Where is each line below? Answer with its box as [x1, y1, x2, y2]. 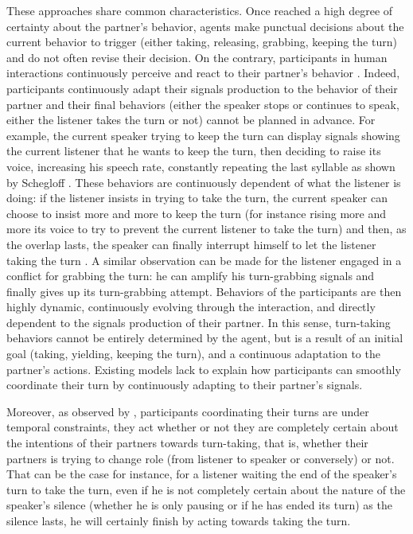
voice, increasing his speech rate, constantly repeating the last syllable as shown [6, 158, 395, 174]
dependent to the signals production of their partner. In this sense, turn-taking [6, 314, 391, 330]
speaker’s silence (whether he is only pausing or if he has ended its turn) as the [6, 497, 392, 513]
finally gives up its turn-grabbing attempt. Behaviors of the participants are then [6, 283, 402, 299]
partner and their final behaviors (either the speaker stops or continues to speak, [6, 95, 399, 112]
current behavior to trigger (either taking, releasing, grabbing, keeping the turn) [6, 33, 397, 50]
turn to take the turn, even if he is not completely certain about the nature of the [6, 481, 406, 497]
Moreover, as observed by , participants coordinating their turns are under [6, 403, 369, 419]
